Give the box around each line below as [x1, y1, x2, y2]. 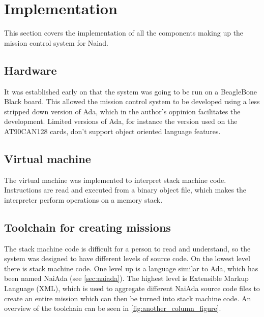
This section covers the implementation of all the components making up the [4, 27, 244, 38]
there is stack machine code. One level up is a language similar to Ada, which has [4, 263, 258, 273]
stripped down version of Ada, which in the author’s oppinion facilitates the [4, 106, 241, 116]
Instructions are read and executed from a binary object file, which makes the [4, 184, 247, 195]
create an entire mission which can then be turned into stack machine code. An [4, 293, 251, 303]
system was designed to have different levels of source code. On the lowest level [4, 253, 250, 264]
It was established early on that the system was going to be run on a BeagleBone [4, 86, 257, 97]
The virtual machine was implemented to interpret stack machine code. [4, 174, 226, 185]
